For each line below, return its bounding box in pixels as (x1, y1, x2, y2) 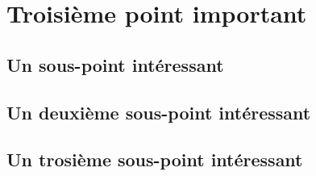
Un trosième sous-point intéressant (6, 147, 303, 172)
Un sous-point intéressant (6, 52, 224, 77)
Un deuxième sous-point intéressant (6, 99, 311, 124)
